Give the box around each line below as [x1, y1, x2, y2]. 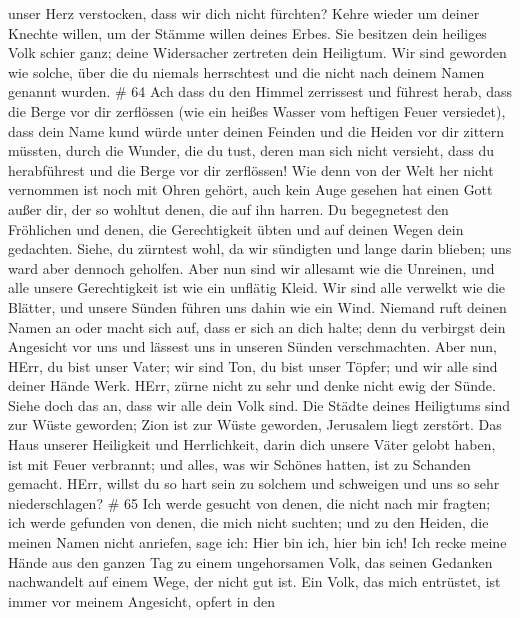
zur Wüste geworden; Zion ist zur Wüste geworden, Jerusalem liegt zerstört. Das [8, 414, 502, 435]
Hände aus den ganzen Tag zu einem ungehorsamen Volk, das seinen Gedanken [8, 551, 493, 572]
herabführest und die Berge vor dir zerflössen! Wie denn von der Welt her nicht [8, 159, 494, 180]
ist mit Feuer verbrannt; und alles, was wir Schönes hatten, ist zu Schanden [8, 453, 471, 474]
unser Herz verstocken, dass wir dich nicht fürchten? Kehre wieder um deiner [8, 3, 480, 23]
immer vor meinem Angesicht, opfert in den [8, 590, 275, 611]
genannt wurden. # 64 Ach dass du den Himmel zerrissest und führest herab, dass [8, 81, 513, 102]
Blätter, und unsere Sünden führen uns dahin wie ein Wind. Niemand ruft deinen [8, 296, 507, 317]
